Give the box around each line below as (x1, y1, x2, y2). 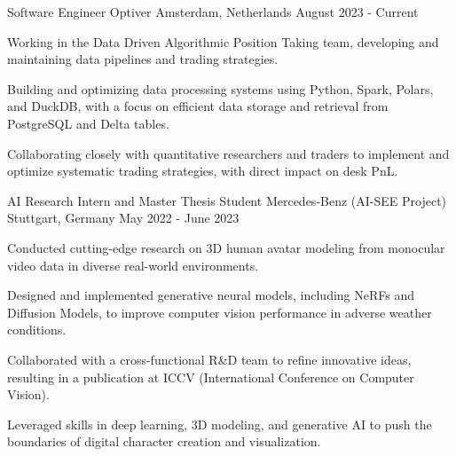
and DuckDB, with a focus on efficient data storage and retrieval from (7, 97, 389, 115)
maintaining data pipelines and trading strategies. (7, 50, 279, 68)
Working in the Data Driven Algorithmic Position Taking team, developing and (7, 32, 439, 51)
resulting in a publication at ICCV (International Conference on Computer (7, 367, 414, 386)
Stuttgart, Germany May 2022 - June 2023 (7, 208, 240, 227)
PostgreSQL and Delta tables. (7, 114, 169, 132)
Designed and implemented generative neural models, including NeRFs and (7, 286, 415, 304)
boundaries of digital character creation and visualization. (7, 432, 321, 451)
